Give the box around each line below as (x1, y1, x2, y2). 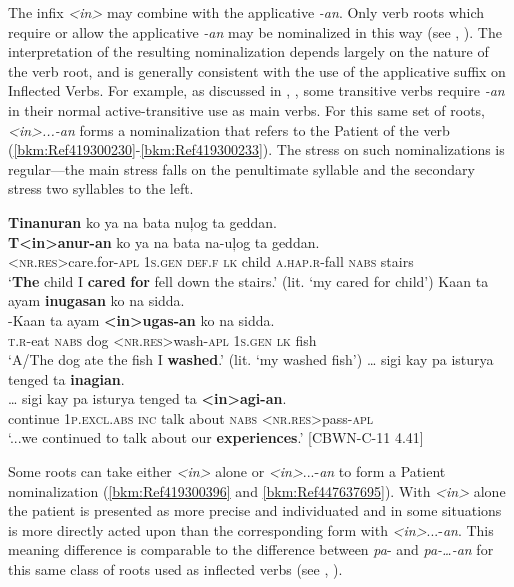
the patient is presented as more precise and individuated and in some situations (8, 500, 502, 521)
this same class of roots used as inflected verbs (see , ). (8, 559, 343, 580)
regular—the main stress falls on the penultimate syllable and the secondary (8, 158, 475, 179)
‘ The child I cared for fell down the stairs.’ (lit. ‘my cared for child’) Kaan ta (8, 270, 489, 291)
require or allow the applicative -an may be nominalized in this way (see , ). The (8, 21, 502, 42)
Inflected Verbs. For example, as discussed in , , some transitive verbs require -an (8, 80, 505, 101)
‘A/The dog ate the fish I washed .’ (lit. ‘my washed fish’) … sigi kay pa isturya (8, 349, 494, 370)
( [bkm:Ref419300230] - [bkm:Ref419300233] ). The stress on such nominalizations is (8, 139, 505, 160)
